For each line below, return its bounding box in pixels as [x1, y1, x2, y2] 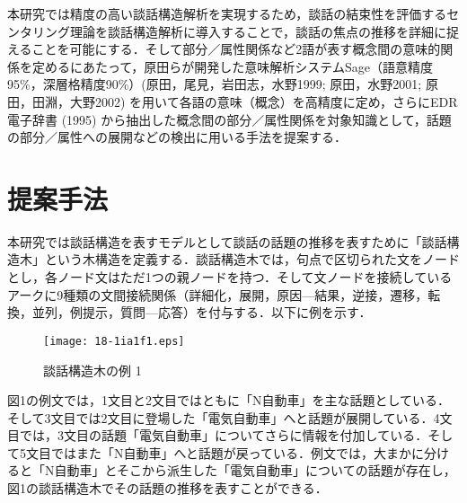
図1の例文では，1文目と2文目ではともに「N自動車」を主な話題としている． [7, 391, 451, 410]
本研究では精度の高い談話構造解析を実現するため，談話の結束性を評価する [7, 4, 447, 22]
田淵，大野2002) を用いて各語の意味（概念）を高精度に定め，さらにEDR [31, 92, 458, 110]
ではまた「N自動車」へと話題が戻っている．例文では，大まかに [50, 443, 425, 462]
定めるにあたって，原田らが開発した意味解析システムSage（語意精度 [31, 57, 433, 75]
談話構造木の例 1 [43, 360, 142, 379]
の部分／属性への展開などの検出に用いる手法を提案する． [7, 128, 347, 146]
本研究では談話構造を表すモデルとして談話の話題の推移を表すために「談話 [7, 232, 447, 251]
